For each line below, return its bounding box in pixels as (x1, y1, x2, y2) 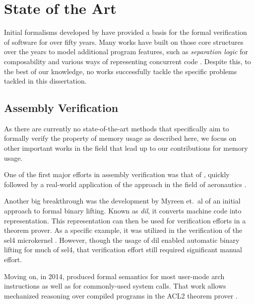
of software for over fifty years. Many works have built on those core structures (4, 36, 244, 47)
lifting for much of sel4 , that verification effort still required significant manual (4, 244, 242, 255)
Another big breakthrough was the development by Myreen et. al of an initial (4, 196, 241, 206)
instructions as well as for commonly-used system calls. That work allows (4, 281, 226, 291)
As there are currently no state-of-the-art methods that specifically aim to (4, 123, 229, 133)
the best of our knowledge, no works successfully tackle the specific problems (4, 66, 237, 76)
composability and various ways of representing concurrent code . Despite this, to (4, 56, 251, 66)
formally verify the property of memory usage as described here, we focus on (4, 133, 237, 143)
